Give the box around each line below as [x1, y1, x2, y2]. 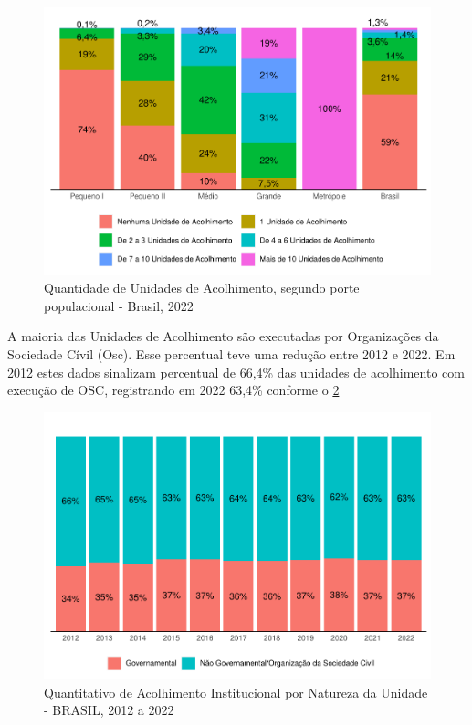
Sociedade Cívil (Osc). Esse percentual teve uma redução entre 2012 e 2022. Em [7, 344, 456, 363]
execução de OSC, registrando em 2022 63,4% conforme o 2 [7, 380, 340, 399]
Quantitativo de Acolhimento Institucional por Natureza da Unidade [44, 682, 428, 701]
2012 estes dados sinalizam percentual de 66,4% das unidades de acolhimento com [7, 362, 465, 381]
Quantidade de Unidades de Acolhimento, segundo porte [44, 278, 360, 297]
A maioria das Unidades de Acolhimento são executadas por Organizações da [7, 326, 439, 346]
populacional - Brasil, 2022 [44, 295, 194, 315]
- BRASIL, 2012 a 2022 [44, 700, 174, 720]
